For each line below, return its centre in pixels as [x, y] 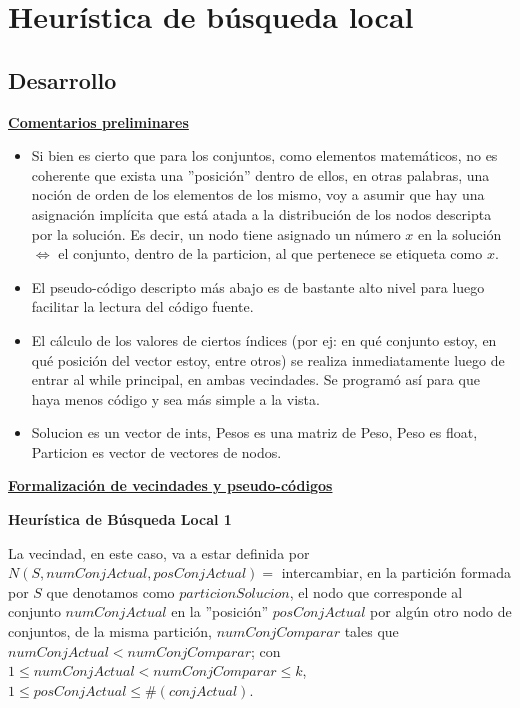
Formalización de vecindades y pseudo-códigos [170, 485]
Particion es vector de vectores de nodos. [156, 451]
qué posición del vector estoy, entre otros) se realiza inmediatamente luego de [268, 359]
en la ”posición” [220, 611]
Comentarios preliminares [98, 121]
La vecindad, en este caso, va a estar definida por [159, 552]
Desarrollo [62, 79]
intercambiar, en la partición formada [396, 572]
